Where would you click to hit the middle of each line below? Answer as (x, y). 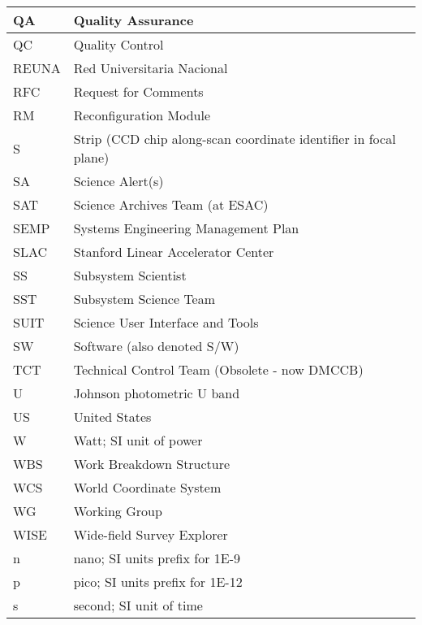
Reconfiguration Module (142, 115)
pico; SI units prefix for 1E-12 (158, 582)
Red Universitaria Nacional (151, 68)
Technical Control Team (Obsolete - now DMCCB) (218, 369)
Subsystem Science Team (144, 299)
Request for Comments (138, 91)
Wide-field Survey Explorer (151, 534)
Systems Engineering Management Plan (186, 228)
